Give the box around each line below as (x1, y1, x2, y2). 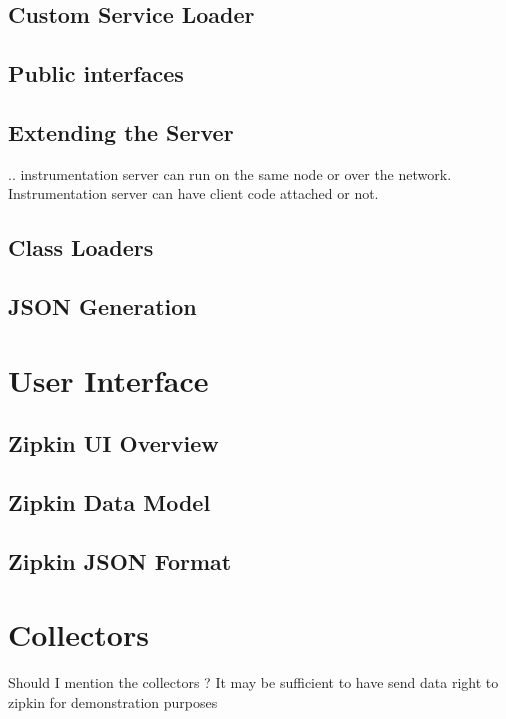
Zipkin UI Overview (8, 428, 219, 459)
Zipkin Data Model (8, 487, 211, 518)
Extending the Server (8, 116, 234, 147)
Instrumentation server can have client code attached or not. (8, 183, 379, 204)
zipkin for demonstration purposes (8, 691, 218, 712)
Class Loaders (8, 232, 154, 263)
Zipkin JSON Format (8, 545, 232, 576)
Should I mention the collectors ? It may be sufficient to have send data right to (8, 672, 499, 693)
